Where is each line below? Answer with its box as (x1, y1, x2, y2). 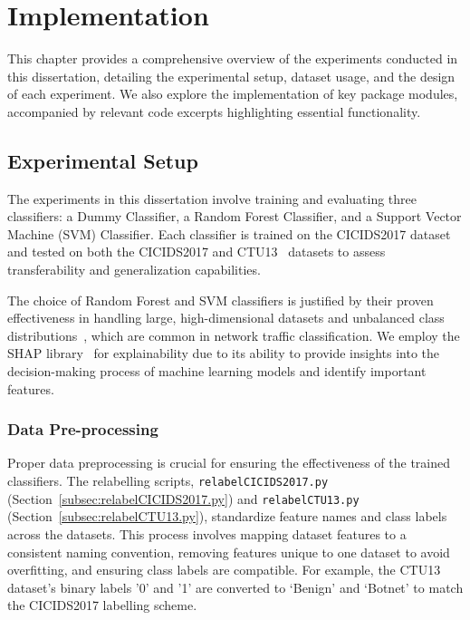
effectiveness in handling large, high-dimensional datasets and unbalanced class (7, 308, 445, 327)
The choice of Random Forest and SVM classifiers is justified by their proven (7, 290, 434, 309)
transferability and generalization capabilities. (7, 260, 261, 279)
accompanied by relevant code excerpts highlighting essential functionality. (7, 102, 421, 121)
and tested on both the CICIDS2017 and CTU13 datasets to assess (7, 242, 386, 261)
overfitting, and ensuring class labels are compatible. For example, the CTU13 (7, 560, 441, 579)
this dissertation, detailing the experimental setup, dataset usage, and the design (7, 66, 456, 85)
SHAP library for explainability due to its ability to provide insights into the (7, 344, 440, 363)
